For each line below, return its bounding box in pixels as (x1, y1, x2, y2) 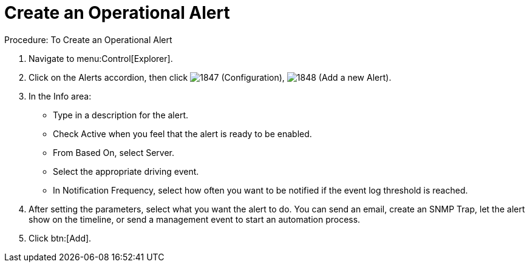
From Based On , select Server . (53, 147, 174, 158)
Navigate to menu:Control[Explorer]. (29, 53, 173, 64)
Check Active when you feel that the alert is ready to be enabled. (53, 128, 312, 139)
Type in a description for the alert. (53, 109, 189, 120)
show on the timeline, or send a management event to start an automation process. (29, 214, 361, 225)
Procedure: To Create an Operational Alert (4, 34, 172, 45)
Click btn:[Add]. (29, 232, 92, 243)
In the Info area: (29, 90, 92, 101)
